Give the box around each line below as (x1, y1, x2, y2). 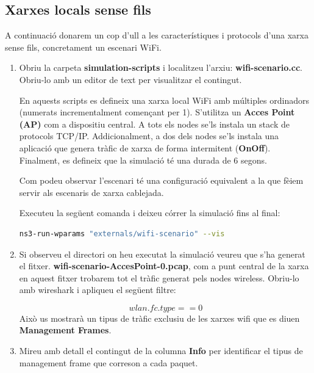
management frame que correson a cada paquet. (19, 356, 198, 369)
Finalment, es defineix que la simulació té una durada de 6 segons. (19, 153, 267, 166)
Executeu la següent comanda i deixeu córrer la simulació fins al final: (19, 206, 280, 219)
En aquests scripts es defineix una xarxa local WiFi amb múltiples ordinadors (19, 93, 309, 106)
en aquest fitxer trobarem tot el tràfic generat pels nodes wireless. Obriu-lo (19, 271, 299, 284)
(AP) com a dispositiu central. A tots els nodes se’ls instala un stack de (19, 117, 290, 130)
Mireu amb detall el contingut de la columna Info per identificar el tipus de (19, 344, 303, 357)
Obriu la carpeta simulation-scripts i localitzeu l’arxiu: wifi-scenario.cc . (19, 61, 302, 74)
